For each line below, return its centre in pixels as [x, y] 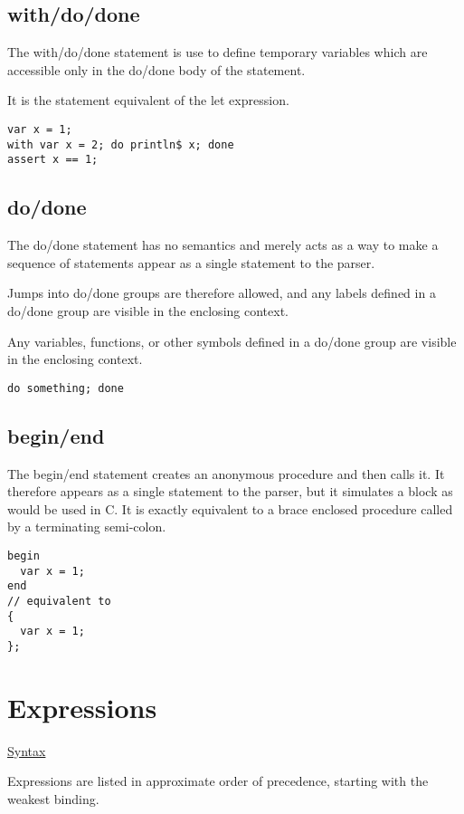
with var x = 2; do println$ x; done [121, 144]
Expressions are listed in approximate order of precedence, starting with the [218, 781]
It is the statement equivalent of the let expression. [148, 100]
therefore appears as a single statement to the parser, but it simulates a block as [230, 491]
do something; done [66, 388]
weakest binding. [53, 798]
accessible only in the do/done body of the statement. [156, 69]
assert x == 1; [53, 160]
